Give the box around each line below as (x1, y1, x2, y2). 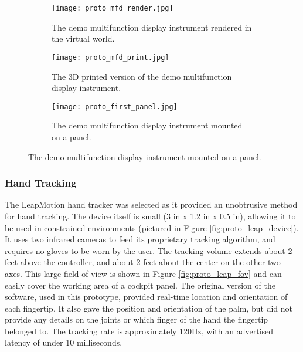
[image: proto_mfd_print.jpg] (52, 53, 169, 62)
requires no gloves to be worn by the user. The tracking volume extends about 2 (5, 244, 292, 256)
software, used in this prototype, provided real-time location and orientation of (5, 290, 288, 303)
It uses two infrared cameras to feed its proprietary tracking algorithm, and (5, 233, 275, 245)
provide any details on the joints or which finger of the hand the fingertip (5, 313, 268, 326)
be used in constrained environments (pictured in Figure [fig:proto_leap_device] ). (5, 221, 299, 233)
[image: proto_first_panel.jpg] (52, 102, 178, 111)
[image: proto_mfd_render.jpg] (52, 4, 173, 12)
